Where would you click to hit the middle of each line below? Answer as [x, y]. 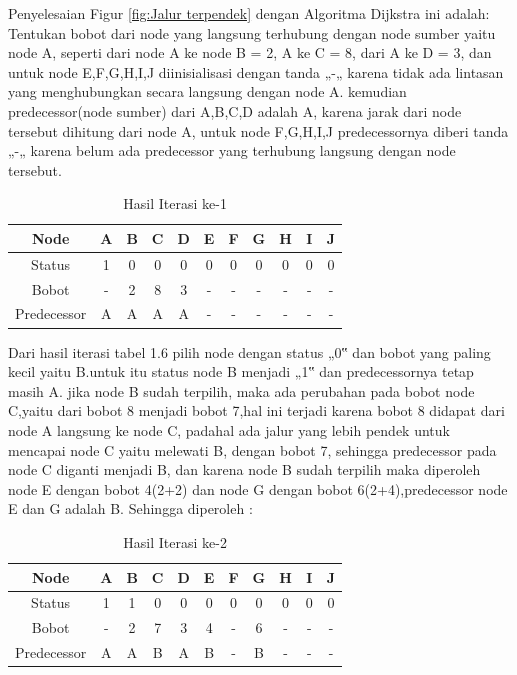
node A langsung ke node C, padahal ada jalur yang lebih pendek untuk [229, 429]
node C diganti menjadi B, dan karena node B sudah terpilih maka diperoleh [244, 469]
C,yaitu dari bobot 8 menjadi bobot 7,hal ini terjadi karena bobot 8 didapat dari [256, 410]
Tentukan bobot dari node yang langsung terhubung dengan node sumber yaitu [252, 32]
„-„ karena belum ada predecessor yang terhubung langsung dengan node [232, 150]
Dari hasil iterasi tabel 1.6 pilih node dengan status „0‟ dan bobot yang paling [249, 351]
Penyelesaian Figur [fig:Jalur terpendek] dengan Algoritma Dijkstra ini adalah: [249, 13]
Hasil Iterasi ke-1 [175, 203]
